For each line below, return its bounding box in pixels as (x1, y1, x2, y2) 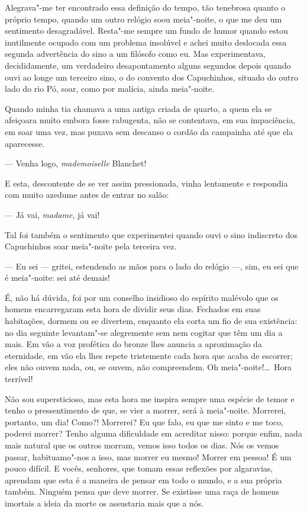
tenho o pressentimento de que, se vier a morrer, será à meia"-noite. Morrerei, (5, 404, 286, 416)
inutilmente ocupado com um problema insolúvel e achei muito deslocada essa (5, 36, 287, 48)
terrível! (5, 373, 33, 385)
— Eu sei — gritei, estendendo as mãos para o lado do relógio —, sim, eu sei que (5, 259, 299, 272)
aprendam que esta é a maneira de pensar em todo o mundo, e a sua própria (5, 473, 282, 486)
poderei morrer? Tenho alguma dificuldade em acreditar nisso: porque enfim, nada (5, 427, 302, 440)
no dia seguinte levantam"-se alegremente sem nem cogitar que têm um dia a (5, 326, 283, 338)
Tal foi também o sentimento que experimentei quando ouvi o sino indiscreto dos (5, 228, 298, 241)
